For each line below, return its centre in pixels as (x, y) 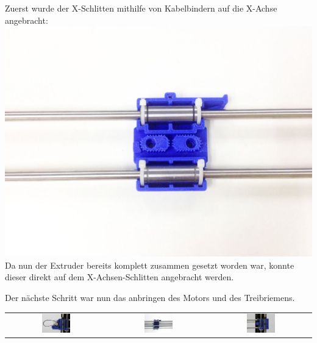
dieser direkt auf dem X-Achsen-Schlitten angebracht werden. (119, 277)
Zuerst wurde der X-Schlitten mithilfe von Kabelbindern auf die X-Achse (141, 8)
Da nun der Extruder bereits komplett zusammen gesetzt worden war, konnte (150, 265)
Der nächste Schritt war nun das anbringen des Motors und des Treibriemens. (150, 297)
